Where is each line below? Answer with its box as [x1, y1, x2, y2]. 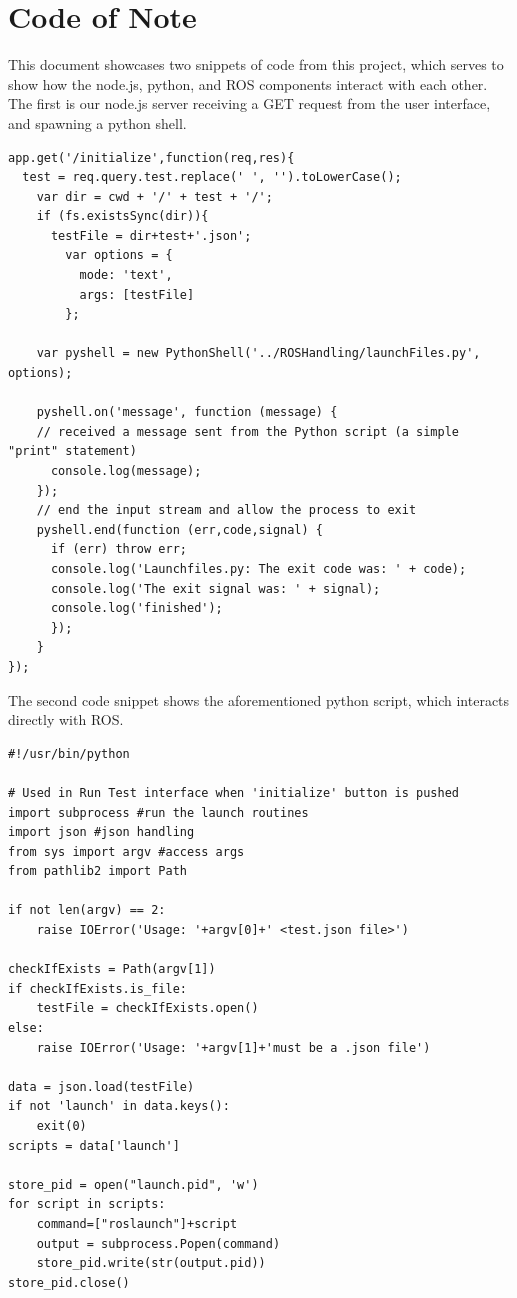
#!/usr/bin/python [8, 746, 130, 761]
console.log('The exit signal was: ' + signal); [50, 581, 381, 596]
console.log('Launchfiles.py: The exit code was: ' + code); [50, 561, 467, 576]
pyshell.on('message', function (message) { [36, 405, 338, 420]
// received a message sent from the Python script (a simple [36, 424, 460, 439]
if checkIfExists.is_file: [8, 981, 187, 996]
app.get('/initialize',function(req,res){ [8, 150, 295, 165]
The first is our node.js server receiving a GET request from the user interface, [8, 93, 491, 114]
